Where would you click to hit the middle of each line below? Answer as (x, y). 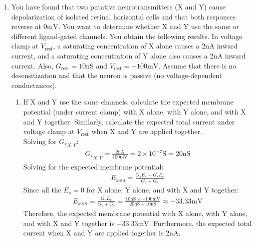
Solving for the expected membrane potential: (93, 166)
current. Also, (32, 65)
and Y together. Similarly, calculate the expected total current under (129, 121)
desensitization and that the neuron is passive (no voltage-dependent (117, 75)
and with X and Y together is (69, 223)
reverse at (26, 26)
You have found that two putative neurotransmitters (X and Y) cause (118, 6)
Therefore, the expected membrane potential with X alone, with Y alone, (135, 213)
